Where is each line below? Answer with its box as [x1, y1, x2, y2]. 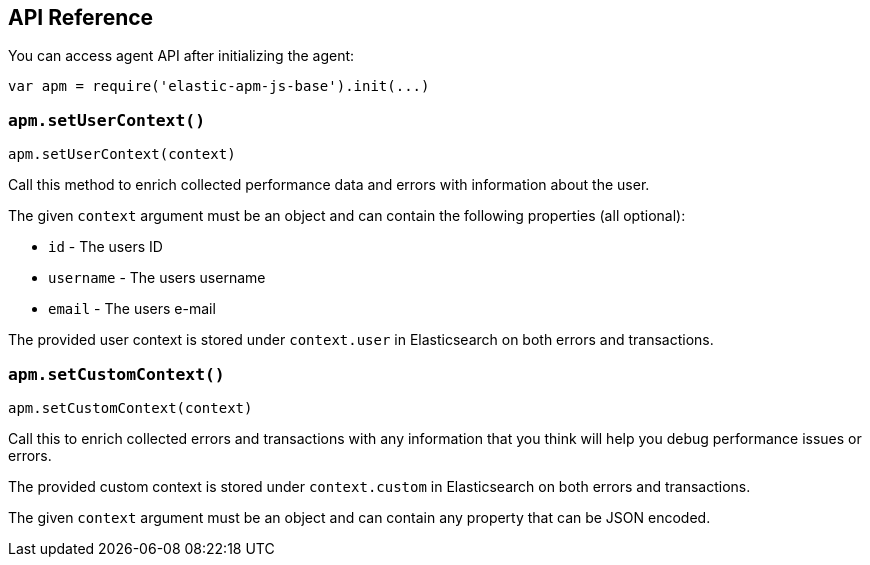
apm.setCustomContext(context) [8, 399, 253, 416]
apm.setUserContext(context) [8, 146, 236, 163]
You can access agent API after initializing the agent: [8, 47, 355, 65]
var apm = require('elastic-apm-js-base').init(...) [8, 78, 430, 95]
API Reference [8, 5, 154, 30]
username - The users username [48, 269, 266, 287]
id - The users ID [48, 238, 163, 256]
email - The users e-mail [48, 300, 216, 318]
